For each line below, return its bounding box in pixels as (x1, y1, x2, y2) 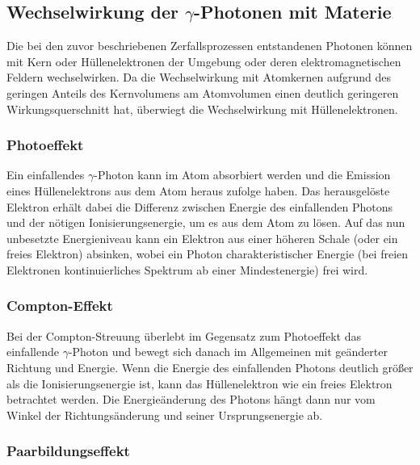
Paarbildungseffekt (6, 441, 130, 461)
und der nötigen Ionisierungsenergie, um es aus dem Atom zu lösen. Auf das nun (6, 214, 405, 231)
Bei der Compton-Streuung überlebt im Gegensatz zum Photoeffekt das (6, 327, 362, 344)
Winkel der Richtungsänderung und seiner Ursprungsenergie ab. (6, 406, 323, 423)
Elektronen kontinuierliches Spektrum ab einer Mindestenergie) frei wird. (6, 261, 368, 278)
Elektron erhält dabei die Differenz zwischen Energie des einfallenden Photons (6, 198, 393, 215)
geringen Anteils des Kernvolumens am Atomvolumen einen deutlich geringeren (6, 84, 399, 101)
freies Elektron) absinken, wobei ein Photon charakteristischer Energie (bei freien (6, 245, 409, 262)
